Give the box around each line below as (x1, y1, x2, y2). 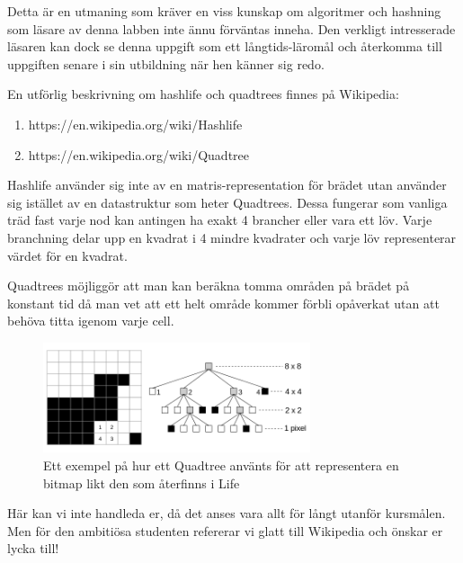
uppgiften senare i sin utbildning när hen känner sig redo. (7, 54, 325, 73)
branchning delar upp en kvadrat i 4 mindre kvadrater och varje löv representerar (7, 228, 457, 246)
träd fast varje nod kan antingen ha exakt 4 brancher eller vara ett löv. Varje (7, 210, 432, 229)
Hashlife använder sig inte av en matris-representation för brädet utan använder (7, 175, 447, 194)
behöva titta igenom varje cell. (7, 311, 174, 330)
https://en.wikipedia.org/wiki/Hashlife (28, 114, 243, 133)
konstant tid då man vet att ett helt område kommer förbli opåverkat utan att (7, 293, 440, 312)
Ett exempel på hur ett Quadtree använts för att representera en (43, 455, 399, 474)
